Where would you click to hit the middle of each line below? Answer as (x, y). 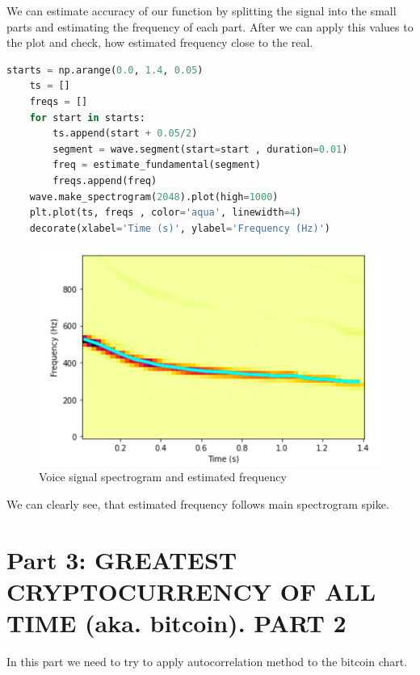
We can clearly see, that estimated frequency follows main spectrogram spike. (198, 503)
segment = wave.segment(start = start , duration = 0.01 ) (200, 149)
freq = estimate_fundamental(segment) (157, 165)
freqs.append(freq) (105, 180)
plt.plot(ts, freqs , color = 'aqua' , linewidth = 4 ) (166, 213)
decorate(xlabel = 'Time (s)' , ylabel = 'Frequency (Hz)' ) (180, 228)
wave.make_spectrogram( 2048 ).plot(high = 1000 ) (154, 197)
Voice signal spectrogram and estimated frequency (163, 477)
